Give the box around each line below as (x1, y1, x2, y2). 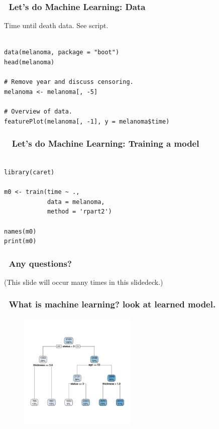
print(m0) (4, 238, 37, 245)
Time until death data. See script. (4, 20, 108, 31)
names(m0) (4, 228, 37, 235)
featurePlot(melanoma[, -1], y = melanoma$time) (4, 118, 170, 125)
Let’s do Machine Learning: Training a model (12, 137, 199, 150)
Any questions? (9, 257, 72, 269)
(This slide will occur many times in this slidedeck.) (4, 276, 163, 287)
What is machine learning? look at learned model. (9, 298, 216, 310)
